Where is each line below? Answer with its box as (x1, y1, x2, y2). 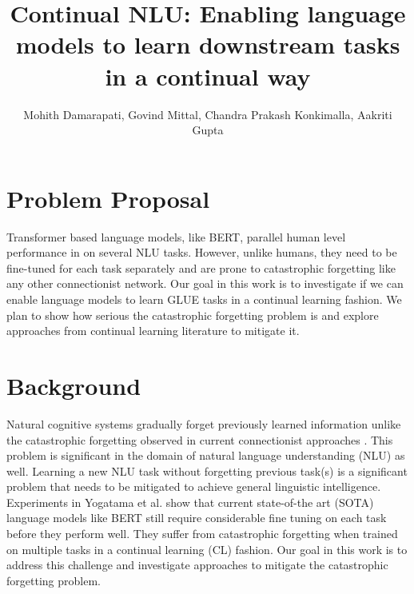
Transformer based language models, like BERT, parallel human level (6, 228, 346, 245)
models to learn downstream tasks (15, 28, 400, 61)
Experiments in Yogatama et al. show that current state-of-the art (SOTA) (6, 493, 374, 510)
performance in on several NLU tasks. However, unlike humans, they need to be (6, 244, 397, 261)
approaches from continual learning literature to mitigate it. (6, 322, 300, 339)
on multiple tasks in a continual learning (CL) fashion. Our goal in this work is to (6, 540, 408, 557)
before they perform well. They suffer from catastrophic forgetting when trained (6, 525, 398, 542)
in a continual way (105, 59, 311, 92)
